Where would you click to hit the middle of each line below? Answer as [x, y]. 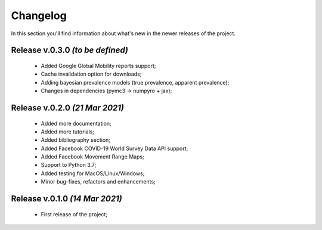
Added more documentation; [76, 123]
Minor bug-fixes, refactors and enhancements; [98, 182]
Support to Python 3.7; [69, 165]
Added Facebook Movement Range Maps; [92, 157]
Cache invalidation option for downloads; [91, 74]
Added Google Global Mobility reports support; [98, 66]
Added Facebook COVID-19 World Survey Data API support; [114, 148]
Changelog [39, 15]
